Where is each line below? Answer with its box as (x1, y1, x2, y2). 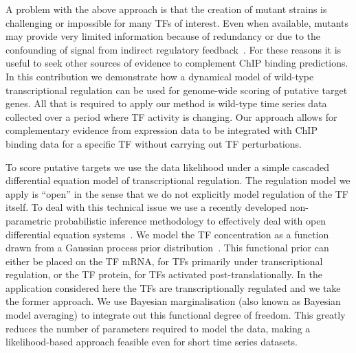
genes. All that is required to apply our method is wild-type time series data (5, 96, 327, 111)
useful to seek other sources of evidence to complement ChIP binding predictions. (5, 56, 348, 70)
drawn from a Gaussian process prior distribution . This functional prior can (5, 240, 329, 255)
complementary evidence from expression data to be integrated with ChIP (5, 123, 318, 137)
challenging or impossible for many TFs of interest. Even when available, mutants (5, 15, 349, 30)
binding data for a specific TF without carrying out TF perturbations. (5, 136, 302, 150)
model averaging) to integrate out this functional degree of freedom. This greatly (5, 308, 346, 322)
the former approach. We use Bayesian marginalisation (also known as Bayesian (5, 294, 341, 308)
